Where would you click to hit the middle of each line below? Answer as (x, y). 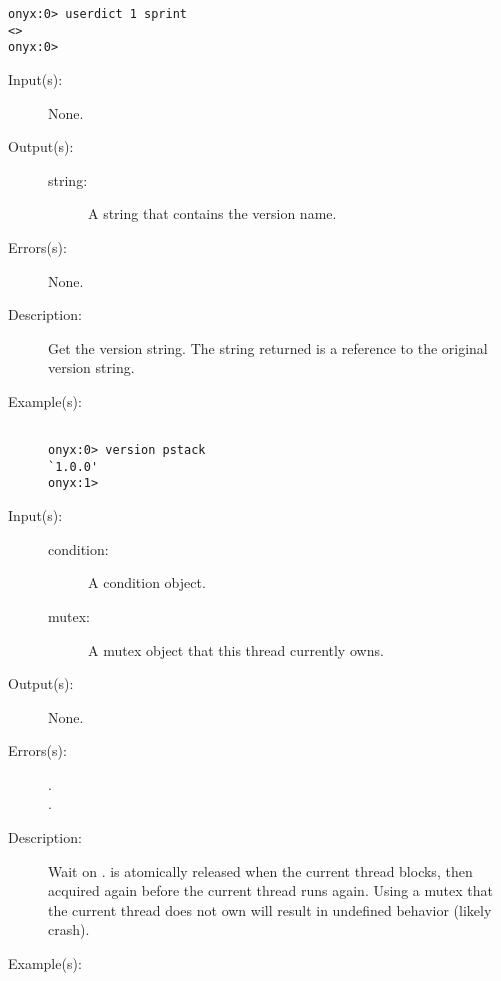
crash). (69, 929)
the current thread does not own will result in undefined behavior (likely (270, 909)
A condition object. (147, 582)
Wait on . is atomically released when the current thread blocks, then (260, 870)
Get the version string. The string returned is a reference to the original (268, 347)
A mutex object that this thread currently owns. (236, 649)
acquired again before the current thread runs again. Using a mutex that (270, 890)
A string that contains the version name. (212, 213)
